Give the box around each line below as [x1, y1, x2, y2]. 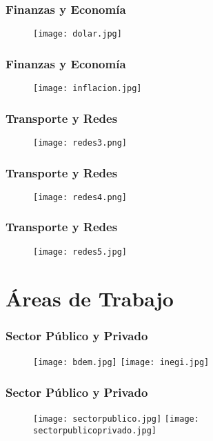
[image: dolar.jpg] [33, 29, 122, 39]
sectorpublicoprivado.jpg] [33, 425, 156, 435]
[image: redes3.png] [33, 137, 128, 148]
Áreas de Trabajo [6, 284, 174, 312]
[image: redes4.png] [33, 192, 128, 202]
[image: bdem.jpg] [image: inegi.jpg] [33, 357, 210, 367]
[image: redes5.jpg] [33, 246, 128, 257]
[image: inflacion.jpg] [33, 84, 142, 94]
